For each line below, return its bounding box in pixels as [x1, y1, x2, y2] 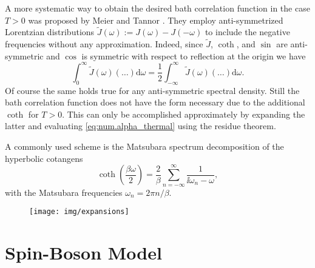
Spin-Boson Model [5, 240, 162, 265]
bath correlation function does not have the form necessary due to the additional [5, 96, 305, 109]
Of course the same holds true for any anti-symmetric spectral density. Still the [5, 84, 300, 96]
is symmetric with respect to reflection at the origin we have [81, 49, 306, 62]
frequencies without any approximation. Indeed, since [5, 38, 203, 50]
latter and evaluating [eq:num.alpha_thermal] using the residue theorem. [5, 119, 276, 132]
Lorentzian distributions [5, 25, 95, 38]
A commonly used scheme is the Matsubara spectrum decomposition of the [5, 140, 284, 153]
